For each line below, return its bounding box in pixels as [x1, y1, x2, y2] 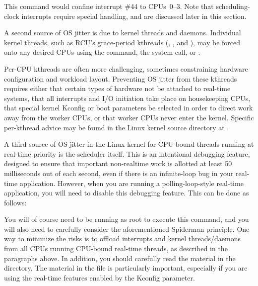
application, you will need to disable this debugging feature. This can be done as [4, 188, 249, 198]
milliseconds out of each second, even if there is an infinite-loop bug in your [4, 168, 234, 178]
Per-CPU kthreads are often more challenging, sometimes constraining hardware [4, 63, 248, 74]
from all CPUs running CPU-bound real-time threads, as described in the [4, 243, 228, 254]
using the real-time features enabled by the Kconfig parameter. [4, 272, 195, 283]
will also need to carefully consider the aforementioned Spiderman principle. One [4, 223, 250, 234]
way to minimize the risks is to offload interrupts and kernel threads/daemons [4, 233, 241, 244]
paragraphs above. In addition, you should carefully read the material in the [4, 253, 236, 263]
